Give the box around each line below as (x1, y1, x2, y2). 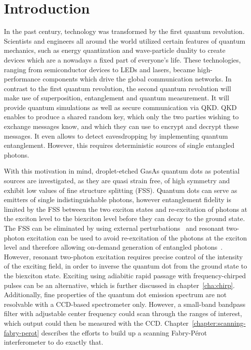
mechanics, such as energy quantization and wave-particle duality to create (4, 45, 226, 55)
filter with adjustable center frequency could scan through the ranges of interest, (4, 308, 242, 318)
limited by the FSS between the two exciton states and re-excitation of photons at (4, 204, 248, 214)
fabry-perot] (4, 327, 39, 337)
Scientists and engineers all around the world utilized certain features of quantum (4, 35, 246, 46)
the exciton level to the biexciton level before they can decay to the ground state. (4, 213, 245, 223)
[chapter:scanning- (192, 318, 246, 328)
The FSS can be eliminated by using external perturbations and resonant (4, 223, 224, 233)
